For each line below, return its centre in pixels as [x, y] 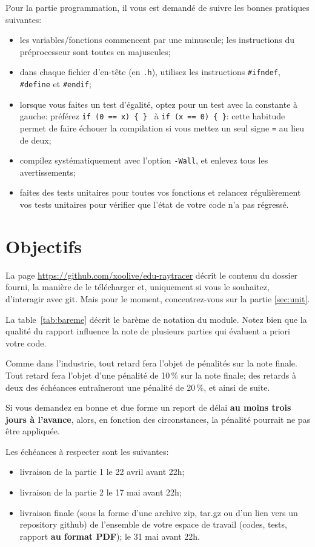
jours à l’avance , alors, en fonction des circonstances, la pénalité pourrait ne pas [158, 419]
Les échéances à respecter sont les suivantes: [87, 451]
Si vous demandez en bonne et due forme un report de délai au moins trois [148, 407]
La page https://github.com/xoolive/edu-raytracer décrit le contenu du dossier [152, 275]
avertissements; [48, 172]
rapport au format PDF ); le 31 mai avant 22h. [110, 536]
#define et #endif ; [55, 84]
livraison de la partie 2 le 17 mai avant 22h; [101, 492]
